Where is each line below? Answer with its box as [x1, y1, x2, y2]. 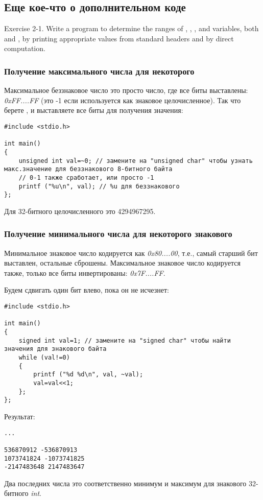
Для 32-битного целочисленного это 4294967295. [4, 205, 156, 216]
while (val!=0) [18, 354, 70, 362]
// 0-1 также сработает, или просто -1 [18, 174, 154, 181]
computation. [4, 43, 45, 54]
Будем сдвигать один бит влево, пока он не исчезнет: [4, 284, 169, 295]
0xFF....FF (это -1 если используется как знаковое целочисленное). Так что [4, 94, 241, 105]
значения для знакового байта [4, 345, 107, 353]
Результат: [4, 411, 35, 421]
